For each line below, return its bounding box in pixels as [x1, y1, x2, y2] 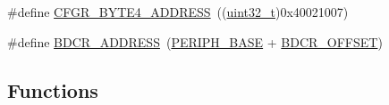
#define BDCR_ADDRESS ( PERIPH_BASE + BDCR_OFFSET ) [7, 32, 383, 51]
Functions [7, 76, 98, 103]
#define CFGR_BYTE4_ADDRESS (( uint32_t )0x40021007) [7, 3, 349, 20]
